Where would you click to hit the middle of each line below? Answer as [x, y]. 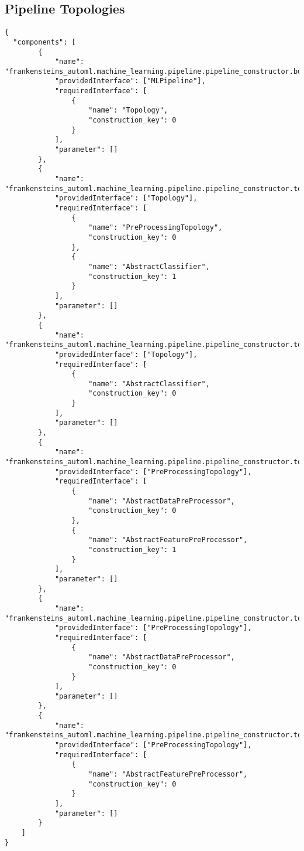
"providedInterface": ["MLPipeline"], [130, 81]
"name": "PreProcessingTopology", [156, 228]
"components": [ [44, 42]
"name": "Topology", [128, 110]
